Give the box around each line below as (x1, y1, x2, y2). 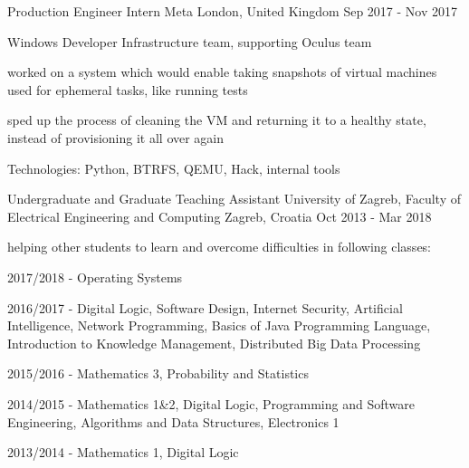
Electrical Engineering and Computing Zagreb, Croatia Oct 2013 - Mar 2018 (7, 206, 432, 225)
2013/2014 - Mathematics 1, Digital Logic (7, 443, 239, 462)
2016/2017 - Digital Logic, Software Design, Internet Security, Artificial (7, 298, 403, 317)
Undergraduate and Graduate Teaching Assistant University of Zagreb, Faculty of (7, 189, 461, 208)
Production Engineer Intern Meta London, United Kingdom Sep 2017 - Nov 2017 (7, 2, 458, 20)
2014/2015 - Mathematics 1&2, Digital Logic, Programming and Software (7, 394, 415, 413)
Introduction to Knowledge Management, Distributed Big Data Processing (7, 333, 421, 352)
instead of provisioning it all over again (7, 128, 225, 147)
